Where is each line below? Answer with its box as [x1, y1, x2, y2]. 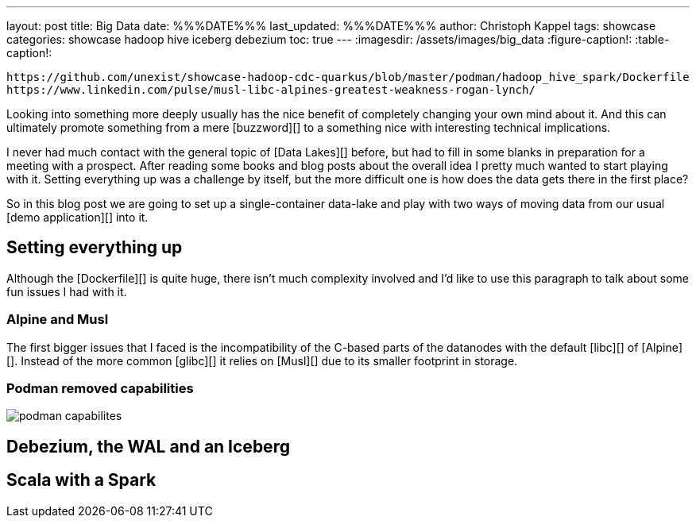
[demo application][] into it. [6, 210, 149, 224]
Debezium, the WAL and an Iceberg [6, 436, 290, 457]
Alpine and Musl [6, 311, 109, 328]
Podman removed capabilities [6, 380, 194, 396]
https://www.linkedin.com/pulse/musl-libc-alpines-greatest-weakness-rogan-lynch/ [6, 83, 536, 96]
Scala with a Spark [6, 470, 157, 491]
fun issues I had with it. [6, 284, 127, 299]
